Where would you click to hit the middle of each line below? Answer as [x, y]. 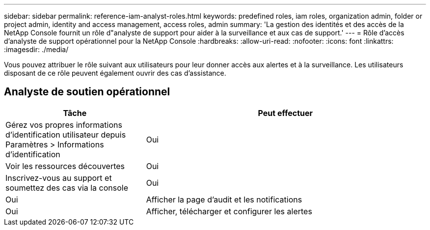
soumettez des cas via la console [67, 187]
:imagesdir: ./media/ [36, 49]
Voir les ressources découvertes [65, 166]
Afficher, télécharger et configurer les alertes [229, 211]
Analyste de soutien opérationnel [87, 92]
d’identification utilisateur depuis [66, 134]
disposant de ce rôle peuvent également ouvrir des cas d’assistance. [115, 73]
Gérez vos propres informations [64, 125]
